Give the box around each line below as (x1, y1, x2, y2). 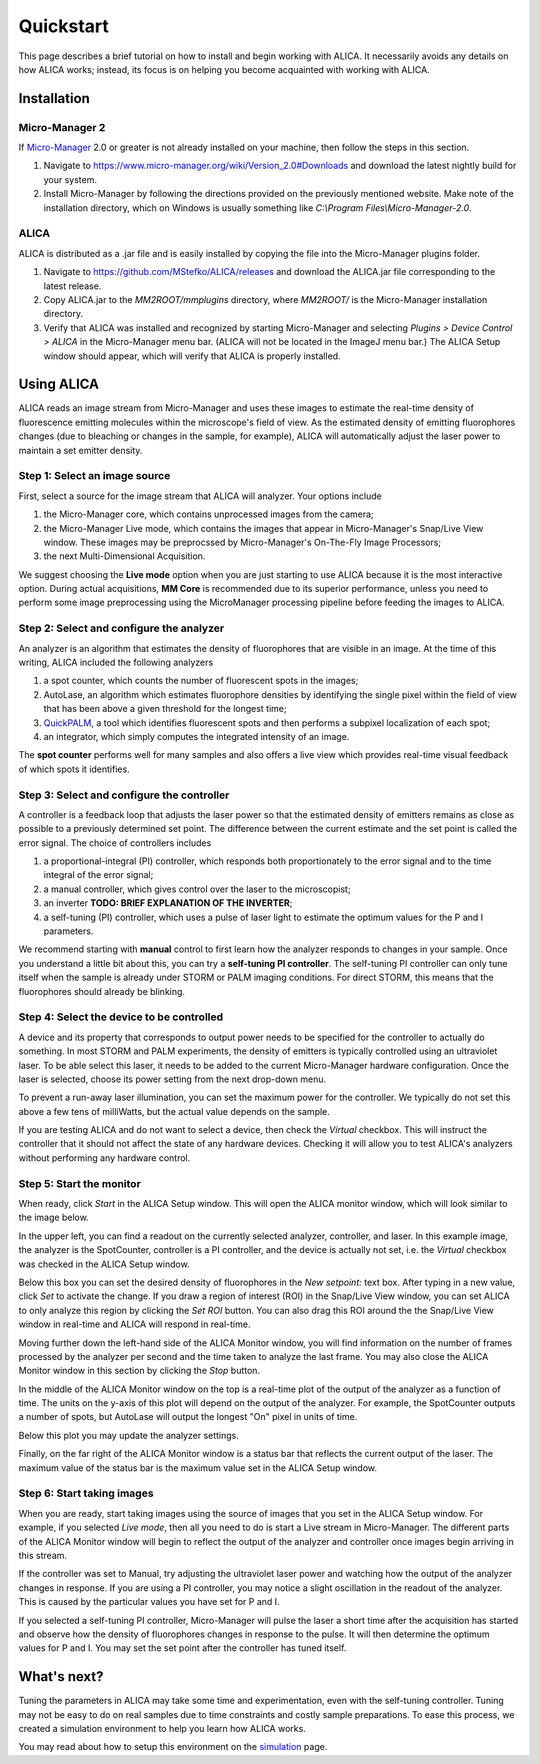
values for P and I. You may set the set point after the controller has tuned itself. (18, 1642, 347, 1654)
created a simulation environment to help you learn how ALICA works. (18, 1722, 307, 1734)
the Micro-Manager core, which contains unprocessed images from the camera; (43, 508, 374, 520)
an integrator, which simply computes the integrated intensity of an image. (43, 730, 350, 742)
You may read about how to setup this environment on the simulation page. (18, 1741, 328, 1753)
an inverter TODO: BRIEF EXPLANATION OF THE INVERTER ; (43, 897, 293, 909)
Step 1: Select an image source (18, 469, 171, 483)
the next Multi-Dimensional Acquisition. (43, 550, 206, 562)
